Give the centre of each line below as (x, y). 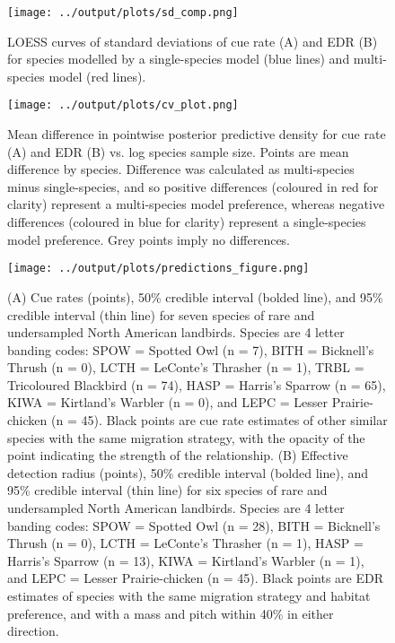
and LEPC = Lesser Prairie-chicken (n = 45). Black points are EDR (196, 578)
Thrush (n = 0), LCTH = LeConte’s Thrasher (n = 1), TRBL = (186, 367)
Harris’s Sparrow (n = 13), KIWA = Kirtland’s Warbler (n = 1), (186, 560)
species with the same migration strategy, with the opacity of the (186, 437)
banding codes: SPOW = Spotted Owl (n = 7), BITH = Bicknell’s (191, 349)
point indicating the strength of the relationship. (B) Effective (178, 455)
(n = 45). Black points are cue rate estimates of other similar (219, 420)
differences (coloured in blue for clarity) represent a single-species (187, 222)
